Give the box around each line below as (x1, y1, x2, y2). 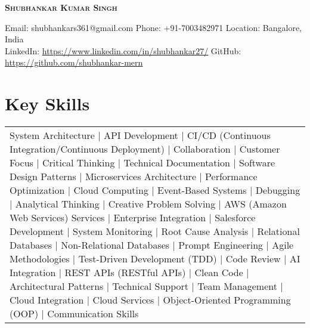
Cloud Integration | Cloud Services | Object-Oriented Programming (10, 293, 291, 307)
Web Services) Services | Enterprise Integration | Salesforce (10, 211, 256, 225)
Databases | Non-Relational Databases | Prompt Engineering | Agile (10, 238, 294, 252)
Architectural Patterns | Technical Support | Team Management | (10, 279, 283, 293)
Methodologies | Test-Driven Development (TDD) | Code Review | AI (10, 252, 300, 266)
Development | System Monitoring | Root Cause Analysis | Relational (10, 224, 300, 239)
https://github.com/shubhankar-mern (5, 56, 143, 69)
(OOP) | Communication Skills (10, 307, 139, 321)
